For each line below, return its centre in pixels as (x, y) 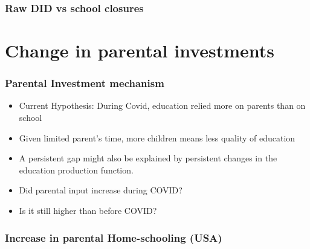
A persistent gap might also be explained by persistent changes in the (148, 158)
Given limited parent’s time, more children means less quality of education (157, 137)
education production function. (76, 170)
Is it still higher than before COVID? (88, 210)
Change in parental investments (140, 50)
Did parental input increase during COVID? (101, 190)
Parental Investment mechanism (85, 83)
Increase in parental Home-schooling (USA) (114, 237)
